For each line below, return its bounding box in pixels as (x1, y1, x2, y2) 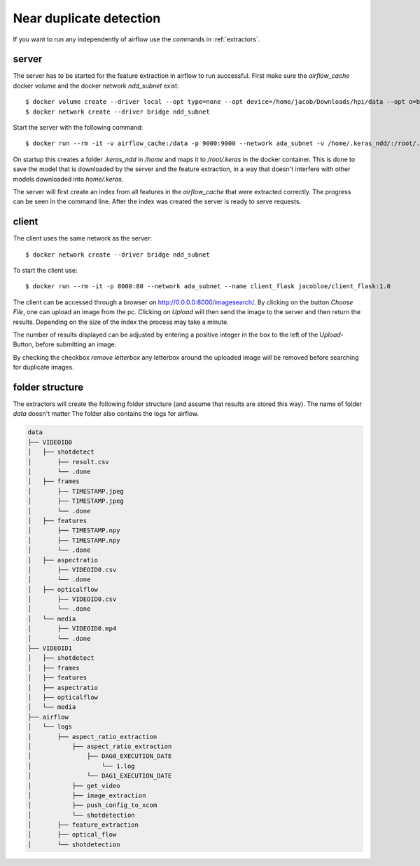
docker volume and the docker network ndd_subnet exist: (13, 81, 179, 90)
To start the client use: (13, 266, 78, 275)
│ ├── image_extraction (27, 791, 146, 799)
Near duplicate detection (13, 11, 161, 26)
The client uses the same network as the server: (13, 234, 153, 243)
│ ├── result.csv (27, 458, 110, 466)
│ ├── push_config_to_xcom (27, 801, 157, 809)
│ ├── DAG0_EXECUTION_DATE (27, 752, 172, 760)
